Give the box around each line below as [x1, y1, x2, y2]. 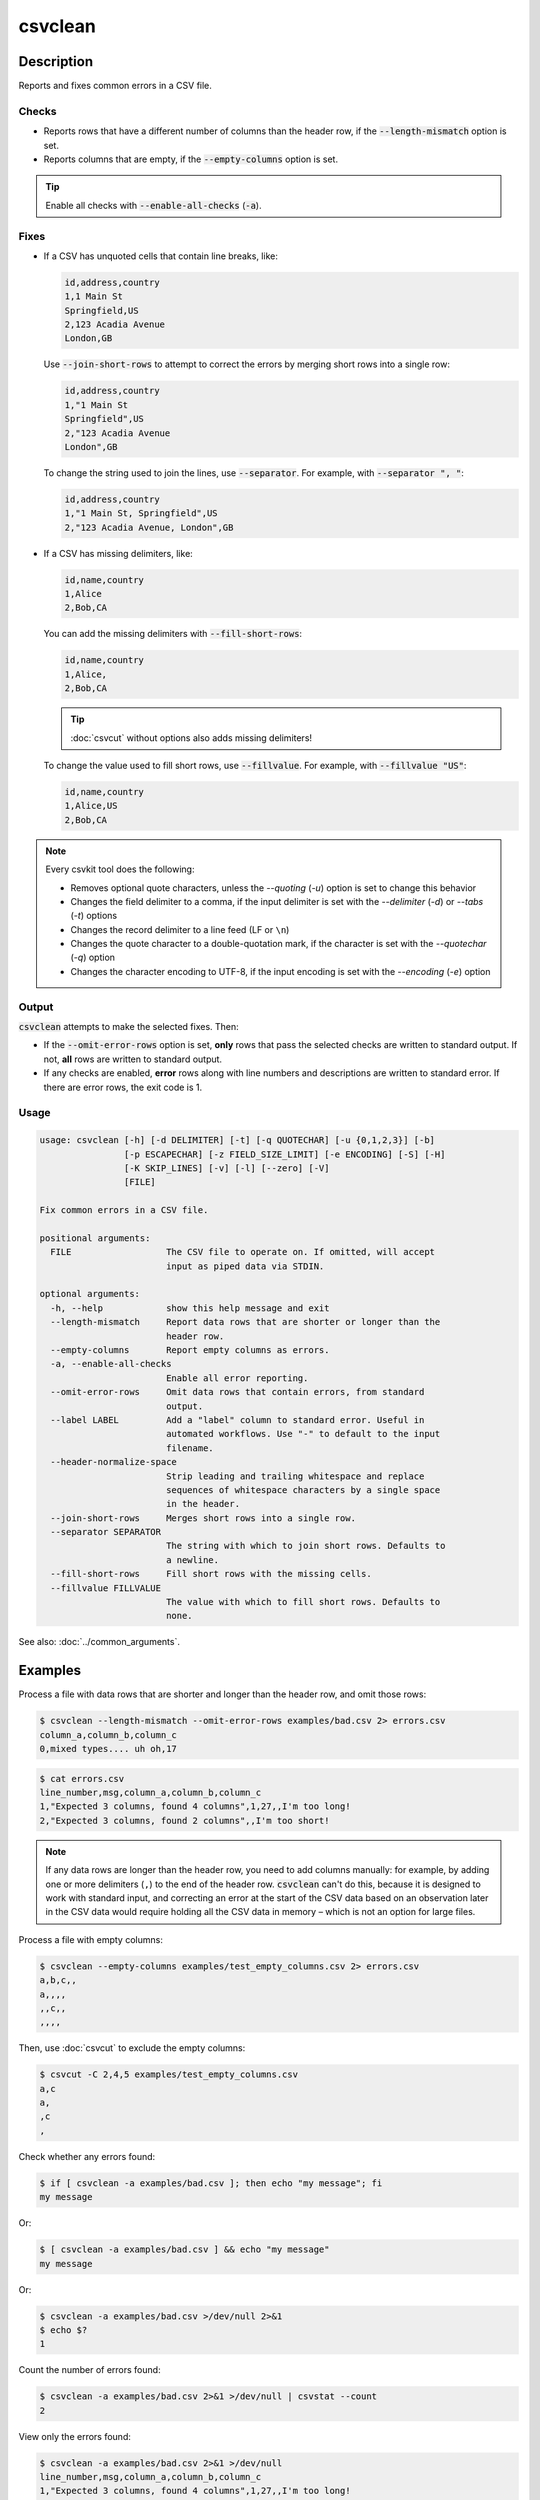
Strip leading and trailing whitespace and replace [165, 1470, 425, 1482]
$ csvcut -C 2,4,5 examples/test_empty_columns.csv [39, 2069, 299, 2080]
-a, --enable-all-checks [50, 1358, 172, 1370]
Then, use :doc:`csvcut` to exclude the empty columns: [18, 2042, 246, 2054]
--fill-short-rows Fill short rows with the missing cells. [50, 1568, 372, 1580]
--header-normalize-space [50, 1456, 177, 1468]
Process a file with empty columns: [18, 1933, 164, 1945]
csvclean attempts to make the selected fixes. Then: [18, 1021, 239, 1033]
